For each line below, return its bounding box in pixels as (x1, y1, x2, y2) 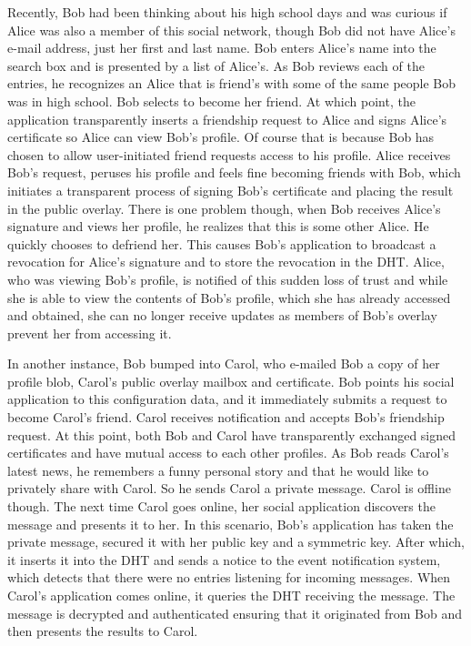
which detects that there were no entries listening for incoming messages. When (7, 568, 451, 587)
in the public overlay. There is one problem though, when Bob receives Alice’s (7, 198, 441, 217)
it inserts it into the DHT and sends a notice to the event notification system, (7, 550, 441, 569)
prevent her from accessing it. (7, 323, 172, 342)
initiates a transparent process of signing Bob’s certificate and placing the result (7, 180, 454, 199)
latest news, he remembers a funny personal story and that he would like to (7, 460, 429, 479)
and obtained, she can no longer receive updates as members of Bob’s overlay (7, 306, 437, 325)
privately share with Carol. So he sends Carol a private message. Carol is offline (7, 479, 451, 498)
